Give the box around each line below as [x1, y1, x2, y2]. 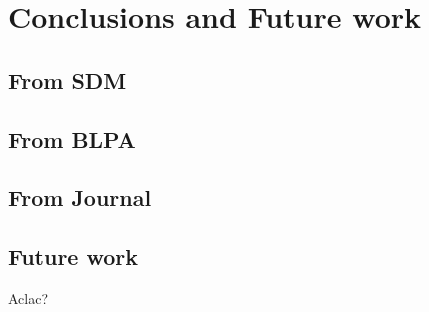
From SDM [8, 64, 127, 95]
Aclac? [8, 287, 49, 308]
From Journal [8, 182, 152, 213]
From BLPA [8, 123, 136, 154]
